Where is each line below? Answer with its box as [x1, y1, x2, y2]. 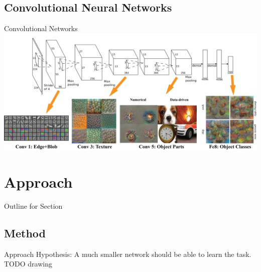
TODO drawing [4, 258, 52, 269]
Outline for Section [4, 200, 63, 211]
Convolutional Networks [4, 23, 78, 34]
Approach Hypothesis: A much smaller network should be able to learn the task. [4, 248, 251, 259]
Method [4, 225, 46, 240]
